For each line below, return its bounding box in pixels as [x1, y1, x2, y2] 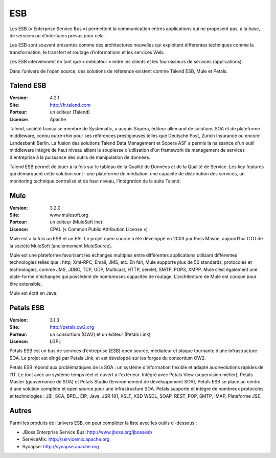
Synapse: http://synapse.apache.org [22, 443, 99, 449]
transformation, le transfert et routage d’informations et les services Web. [9, 49, 165, 55]
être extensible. [9, 281, 42, 287]
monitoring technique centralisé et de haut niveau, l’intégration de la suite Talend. [9, 178, 181, 184]
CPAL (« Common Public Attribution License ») [50, 226, 148, 232]
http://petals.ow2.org [50, 324, 95, 330]
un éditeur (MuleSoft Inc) [50, 219, 102, 225]
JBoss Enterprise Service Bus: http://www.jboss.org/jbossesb [22, 429, 152, 436]
